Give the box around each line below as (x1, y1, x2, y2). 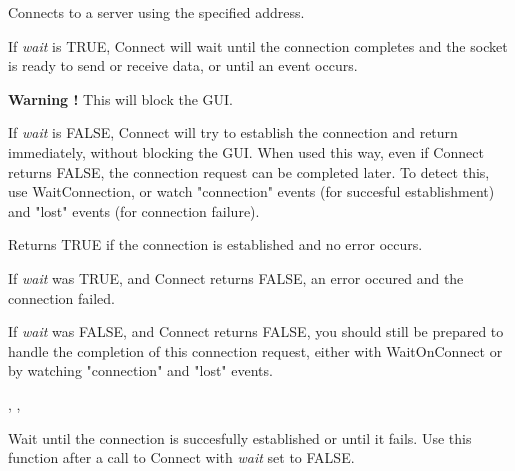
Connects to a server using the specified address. (8, 2, 305, 22)
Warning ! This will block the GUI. (8, 88, 233, 109)
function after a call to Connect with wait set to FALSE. (8, 447, 355, 468)
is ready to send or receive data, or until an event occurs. (8, 55, 358, 76)
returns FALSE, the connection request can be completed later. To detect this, (8, 161, 490, 182)
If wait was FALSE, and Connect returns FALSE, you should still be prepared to (8, 321, 504, 342)
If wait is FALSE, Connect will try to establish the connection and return (8, 122, 458, 143)
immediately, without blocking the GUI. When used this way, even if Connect (8, 141, 484, 162)
